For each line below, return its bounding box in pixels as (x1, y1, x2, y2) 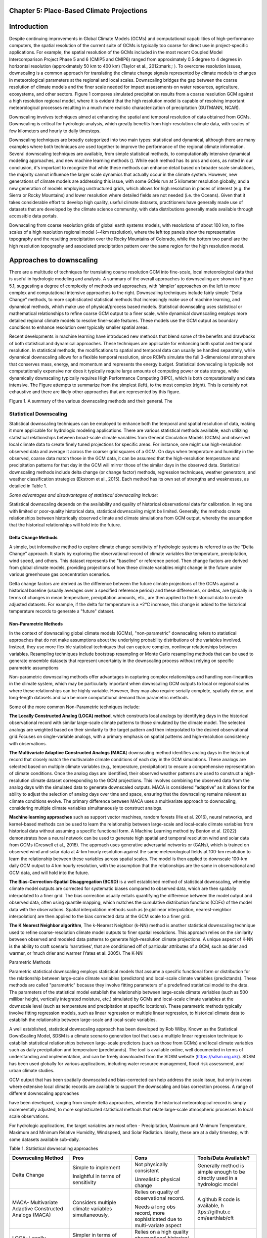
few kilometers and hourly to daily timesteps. (9, 128, 101, 134)
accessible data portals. (9, 213, 58, 219)
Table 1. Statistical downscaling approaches (9, 1145, 98, 1151)
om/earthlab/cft (197, 1215, 234, 1222)
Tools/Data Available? (197, 1154, 250, 1161)
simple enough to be (197, 1169, 245, 1176)
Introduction (9, 22, 48, 31)
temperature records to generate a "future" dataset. (9, 608, 115, 614)
